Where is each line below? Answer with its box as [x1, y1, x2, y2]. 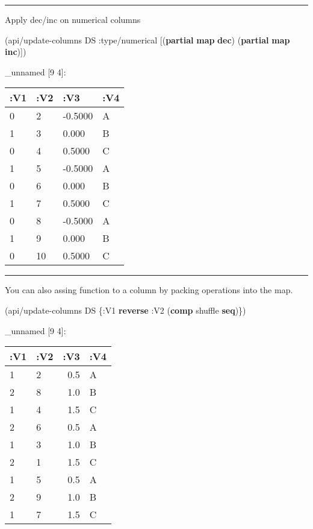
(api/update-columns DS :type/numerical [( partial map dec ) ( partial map [5, 33, 290, 46]
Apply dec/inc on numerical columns [5, 13, 141, 25]
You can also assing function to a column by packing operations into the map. [5, 284, 293, 296]
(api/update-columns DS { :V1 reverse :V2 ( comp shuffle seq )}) [5, 303, 246, 316]
